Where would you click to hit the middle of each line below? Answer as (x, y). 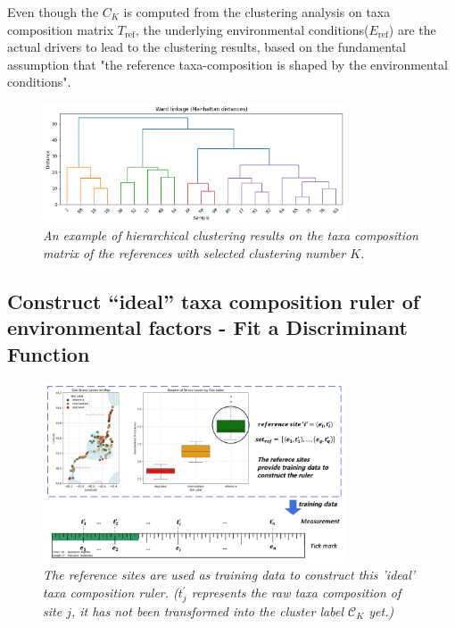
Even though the (53, 12)
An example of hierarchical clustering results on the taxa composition (231, 235)
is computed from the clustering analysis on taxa (257, 12)
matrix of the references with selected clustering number (194, 252)
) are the (412, 29)
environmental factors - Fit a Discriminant (207, 327)
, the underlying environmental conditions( (252, 29)
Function (49, 353)
